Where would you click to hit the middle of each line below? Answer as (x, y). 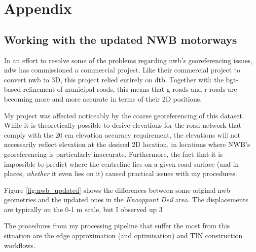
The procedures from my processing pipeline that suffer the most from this (117, 226)
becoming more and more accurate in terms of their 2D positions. (103, 98)
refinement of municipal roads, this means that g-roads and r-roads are (130, 89)
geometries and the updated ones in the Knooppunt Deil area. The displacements (126, 199)
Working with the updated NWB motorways (121, 39)
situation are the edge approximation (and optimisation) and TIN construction (123, 235)
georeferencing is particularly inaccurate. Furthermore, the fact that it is (113, 154)
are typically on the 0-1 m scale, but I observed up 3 (83, 209)
